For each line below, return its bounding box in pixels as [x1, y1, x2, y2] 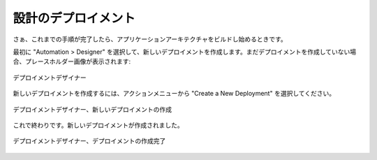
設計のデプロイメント [13, 10, 136, 26]
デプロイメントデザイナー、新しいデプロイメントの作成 [13, 105, 172, 113]
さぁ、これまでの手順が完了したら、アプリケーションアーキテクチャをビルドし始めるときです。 [13, 35, 288, 43]
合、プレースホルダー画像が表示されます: [13, 57, 131, 66]
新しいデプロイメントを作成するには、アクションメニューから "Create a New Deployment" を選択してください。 [13, 89, 336, 98]
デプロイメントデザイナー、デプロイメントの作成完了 [13, 137, 166, 145]
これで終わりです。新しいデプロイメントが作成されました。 [13, 121, 184, 129]
